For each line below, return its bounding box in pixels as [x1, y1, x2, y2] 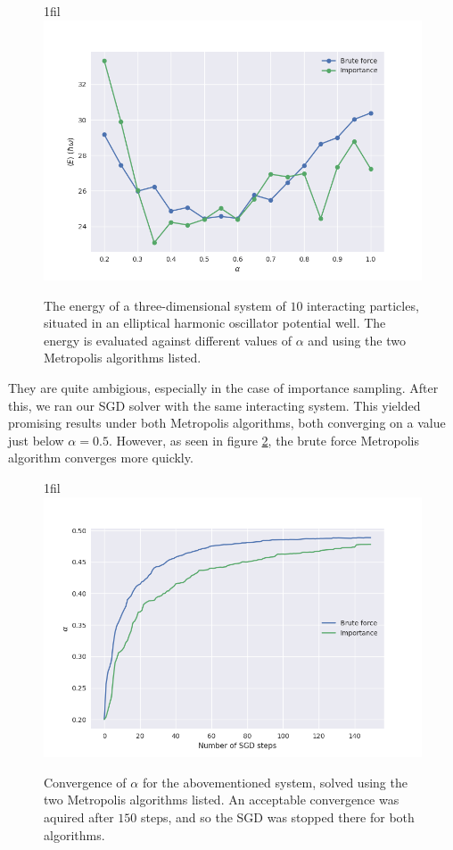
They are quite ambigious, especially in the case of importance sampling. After [8, 379, 439, 397]
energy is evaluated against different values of [44, 330, 292, 349]
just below [8, 430, 64, 449]
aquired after [44, 807, 114, 826]
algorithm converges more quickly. [8, 448, 194, 467]
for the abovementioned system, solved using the [142, 772, 408, 791]
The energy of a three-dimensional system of [44, 296, 286, 314]
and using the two [308, 330, 407, 349]
